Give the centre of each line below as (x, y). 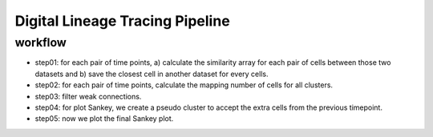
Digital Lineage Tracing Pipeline (122, 21)
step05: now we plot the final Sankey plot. (104, 119)
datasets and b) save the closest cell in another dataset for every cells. (152, 74)
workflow (41, 42)
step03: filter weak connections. (88, 96)
